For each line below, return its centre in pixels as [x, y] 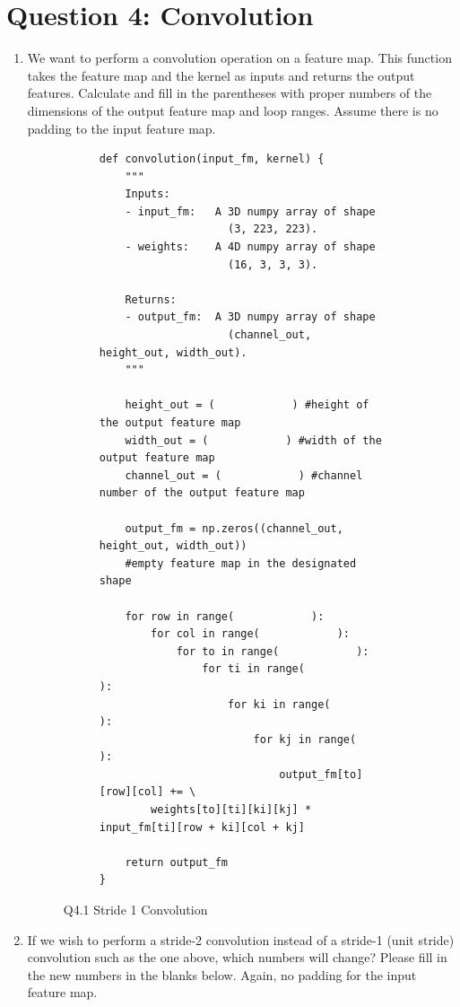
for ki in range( [279, 704]
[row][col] [131, 792]
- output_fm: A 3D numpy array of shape [250, 317]
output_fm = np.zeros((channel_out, [234, 528]
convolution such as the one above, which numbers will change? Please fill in [237, 957]
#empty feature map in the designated [241, 563]
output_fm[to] [321, 774]
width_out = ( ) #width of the [253, 440]
